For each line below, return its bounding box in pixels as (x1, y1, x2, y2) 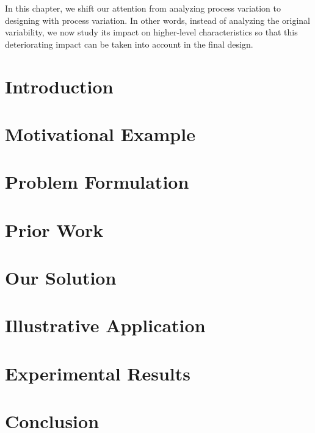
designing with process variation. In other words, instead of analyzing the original (5, 13, 310, 26)
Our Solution (5, 265, 117, 290)
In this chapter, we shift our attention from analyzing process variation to (5, 2, 281, 14)
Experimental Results (5, 360, 190, 385)
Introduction (5, 73, 114, 98)
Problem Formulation (5, 169, 189, 194)
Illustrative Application (5, 313, 206, 338)
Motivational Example (5, 121, 195, 146)
